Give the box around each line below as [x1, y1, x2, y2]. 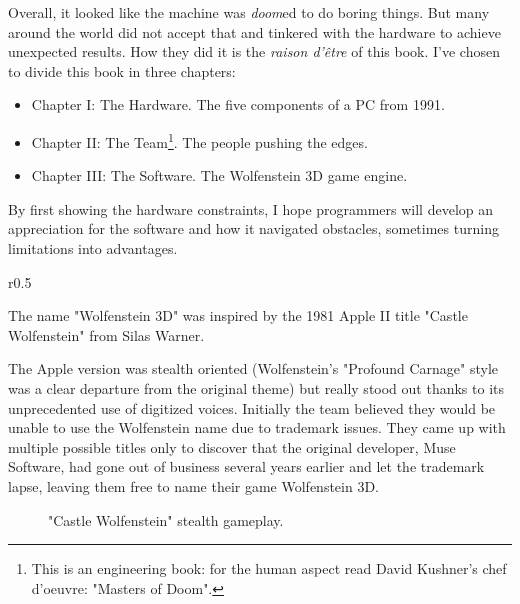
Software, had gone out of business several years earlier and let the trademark [8, 456, 485, 477]
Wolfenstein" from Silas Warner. [8, 324, 205, 345]
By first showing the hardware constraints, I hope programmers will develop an [8, 198, 494, 219]
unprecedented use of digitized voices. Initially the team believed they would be [8, 397, 496, 418]
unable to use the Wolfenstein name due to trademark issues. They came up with [8, 417, 506, 438]
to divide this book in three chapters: [8, 60, 236, 81]
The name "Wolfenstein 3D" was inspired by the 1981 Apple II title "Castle [8, 305, 468, 326]
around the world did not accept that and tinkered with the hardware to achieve [8, 21, 501, 42]
